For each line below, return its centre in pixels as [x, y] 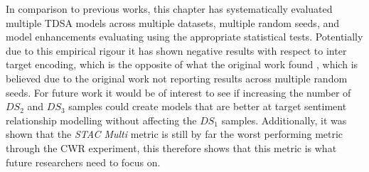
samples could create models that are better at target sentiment [208, 106]
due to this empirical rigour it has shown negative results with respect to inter [176, 50]
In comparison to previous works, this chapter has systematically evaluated [169, 9]
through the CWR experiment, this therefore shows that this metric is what [171, 147]
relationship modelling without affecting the [101, 120]
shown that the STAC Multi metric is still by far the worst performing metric [175, 134]
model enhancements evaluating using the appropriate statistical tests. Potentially [184, 37]
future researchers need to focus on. [83, 162]
